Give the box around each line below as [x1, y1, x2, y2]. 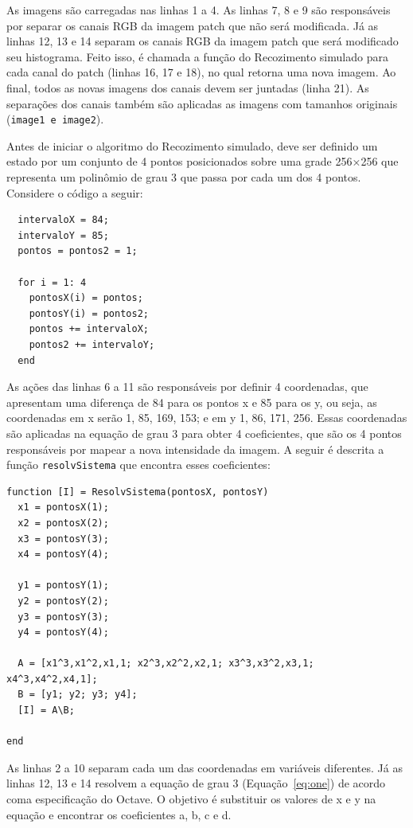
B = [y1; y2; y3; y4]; [18, 689, 138, 701]
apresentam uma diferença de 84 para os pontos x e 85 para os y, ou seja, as [6, 393, 377, 410]
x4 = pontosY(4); [18, 549, 109, 560]
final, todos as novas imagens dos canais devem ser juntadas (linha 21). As [6, 79, 369, 96]
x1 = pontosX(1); [18, 502, 109, 514]
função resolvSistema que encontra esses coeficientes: [6, 456, 271, 473]
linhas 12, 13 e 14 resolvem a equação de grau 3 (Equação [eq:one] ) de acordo [6, 775, 386, 791]
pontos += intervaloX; [29, 323, 149, 335]
